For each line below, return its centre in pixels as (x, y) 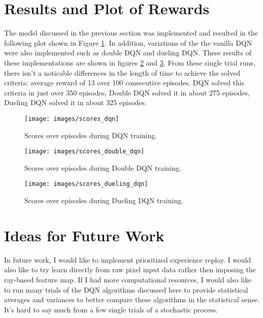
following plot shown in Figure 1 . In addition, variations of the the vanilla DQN (128, 42)
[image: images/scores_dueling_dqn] (86, 184)
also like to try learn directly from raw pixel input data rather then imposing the (130, 269)
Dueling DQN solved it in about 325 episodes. (76, 102)
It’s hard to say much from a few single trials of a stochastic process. (111, 309)
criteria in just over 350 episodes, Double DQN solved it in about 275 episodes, (127, 92)
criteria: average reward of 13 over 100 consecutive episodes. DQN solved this (124, 83)
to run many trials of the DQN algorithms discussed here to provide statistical (126, 289)
